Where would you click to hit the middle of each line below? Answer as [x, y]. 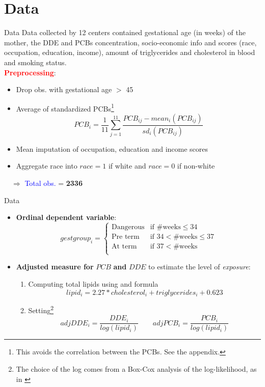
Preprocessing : [30, 72]
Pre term [126, 237]
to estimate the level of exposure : [200, 267]
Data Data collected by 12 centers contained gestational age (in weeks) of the [125, 32]
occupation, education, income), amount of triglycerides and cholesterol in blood [130, 52]
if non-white [196, 166]
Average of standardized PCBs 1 [65, 107]
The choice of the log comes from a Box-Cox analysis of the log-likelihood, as [136, 368]
